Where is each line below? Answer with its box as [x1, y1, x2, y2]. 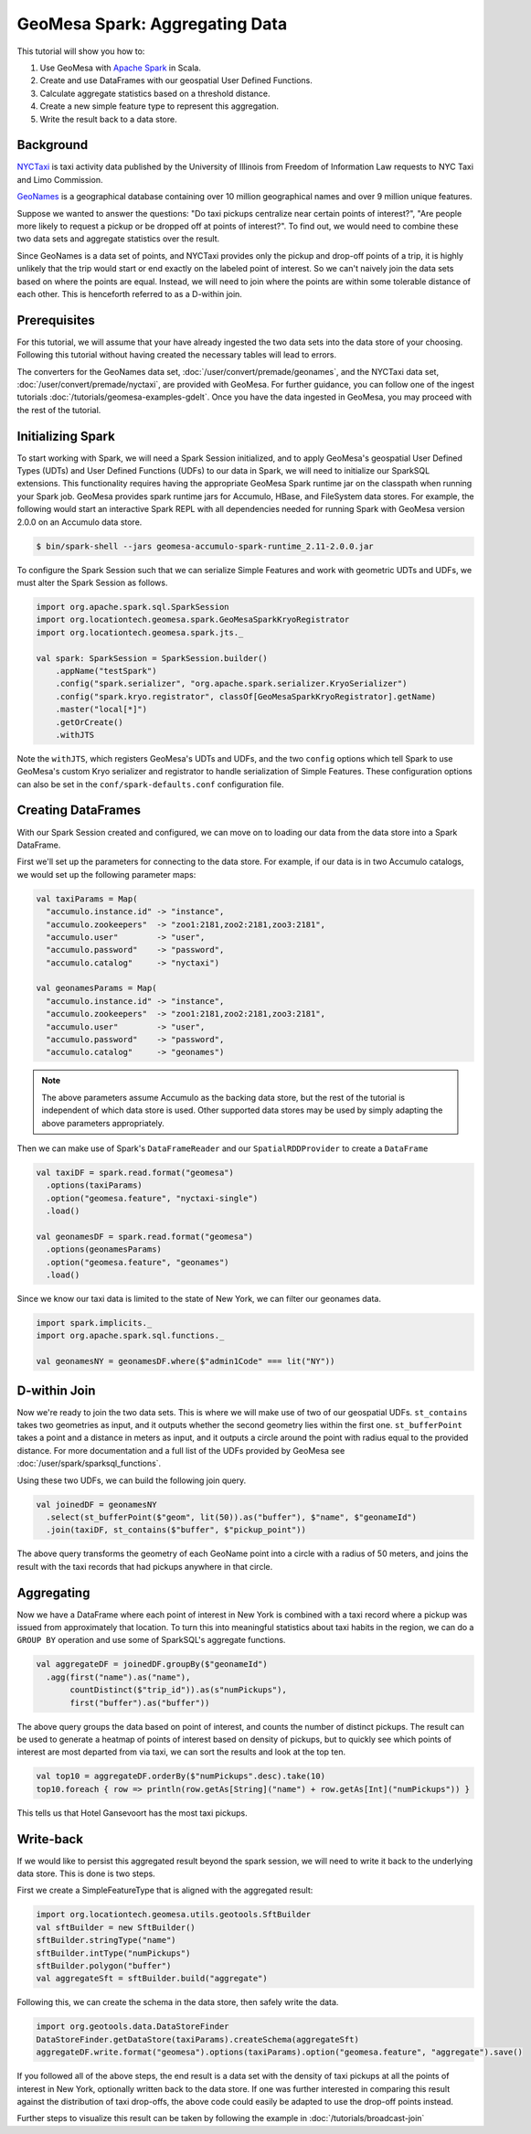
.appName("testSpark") [55, 666, 157, 676]
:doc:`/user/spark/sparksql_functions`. [16, 1458, 162, 1469]
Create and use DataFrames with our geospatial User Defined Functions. [39, 75, 313, 86]
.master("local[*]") [55, 704, 148, 715]
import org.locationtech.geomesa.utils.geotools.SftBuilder [36, 1909, 312, 1920]
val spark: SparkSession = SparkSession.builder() [36, 653, 269, 663]
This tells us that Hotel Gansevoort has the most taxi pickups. [16, 1807, 248, 1819]
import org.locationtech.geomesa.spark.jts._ [36, 627, 244, 637]
